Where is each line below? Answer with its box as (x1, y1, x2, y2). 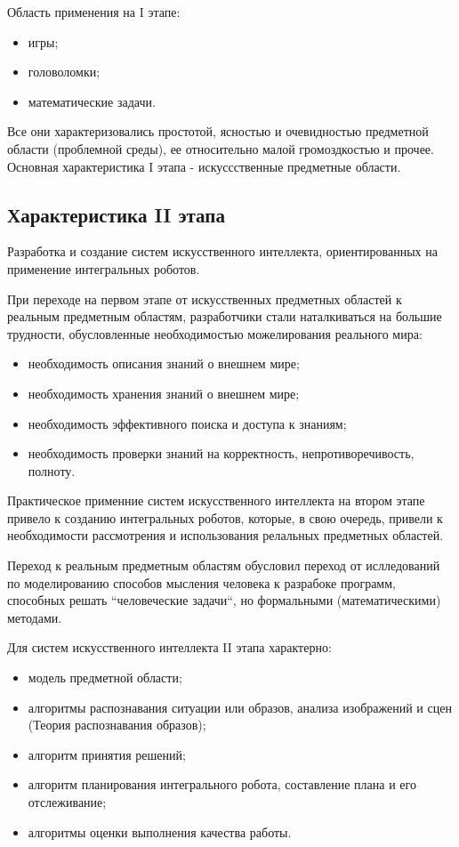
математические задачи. (28, 92, 156, 110)
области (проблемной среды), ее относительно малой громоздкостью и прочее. (7, 139, 434, 157)
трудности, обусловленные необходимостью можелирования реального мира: (7, 324, 423, 343)
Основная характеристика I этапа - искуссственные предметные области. (7, 157, 401, 175)
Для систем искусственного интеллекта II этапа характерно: (7, 638, 332, 657)
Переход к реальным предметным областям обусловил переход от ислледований (7, 556, 440, 575)
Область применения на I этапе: (7, 3, 181, 20)
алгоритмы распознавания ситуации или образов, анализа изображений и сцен (28, 698, 452, 716)
